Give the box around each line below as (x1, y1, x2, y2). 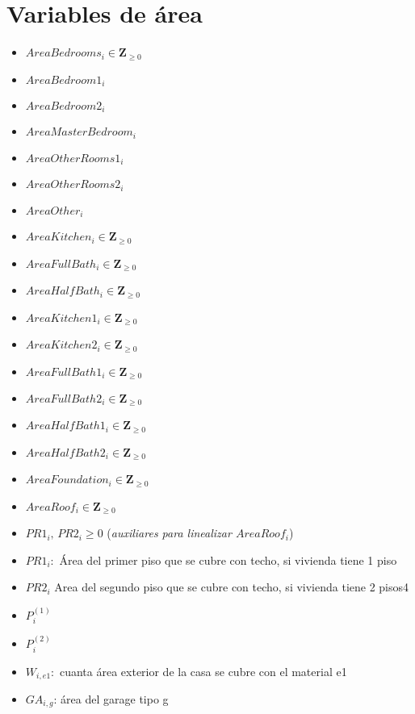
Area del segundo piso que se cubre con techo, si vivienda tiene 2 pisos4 (54, 578, 409, 595)
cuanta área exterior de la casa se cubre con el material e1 (59, 662, 347, 679)
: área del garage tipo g (53, 690, 169, 707)
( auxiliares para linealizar (107, 524, 232, 541)
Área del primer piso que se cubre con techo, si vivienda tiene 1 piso (59, 551, 397, 568)
